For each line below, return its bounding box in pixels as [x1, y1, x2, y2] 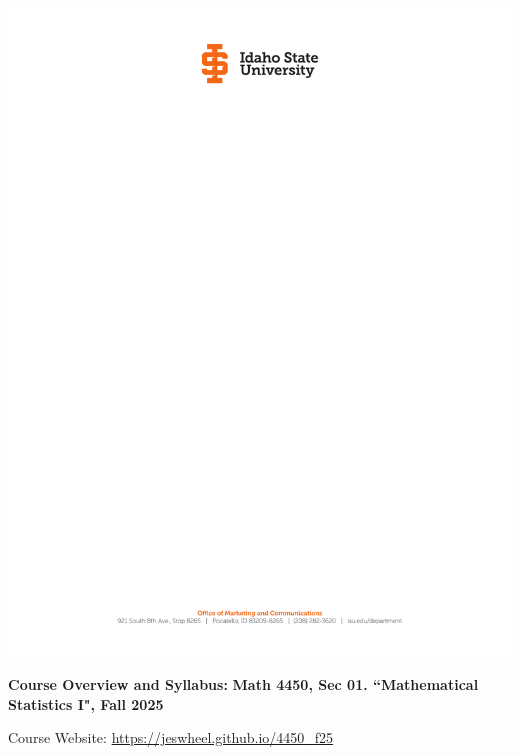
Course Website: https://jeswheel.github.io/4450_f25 [8, 727, 334, 748]
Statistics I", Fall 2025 [8, 693, 164, 714]
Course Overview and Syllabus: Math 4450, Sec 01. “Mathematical [8, 673, 479, 694]
